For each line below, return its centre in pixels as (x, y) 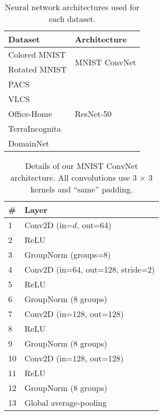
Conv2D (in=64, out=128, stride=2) (90, 269)
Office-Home (30, 114)
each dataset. (72, 19)
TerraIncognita (35, 128)
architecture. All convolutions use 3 (74, 177)
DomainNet (29, 143)
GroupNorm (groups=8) (68, 254)
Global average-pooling (66, 402)
